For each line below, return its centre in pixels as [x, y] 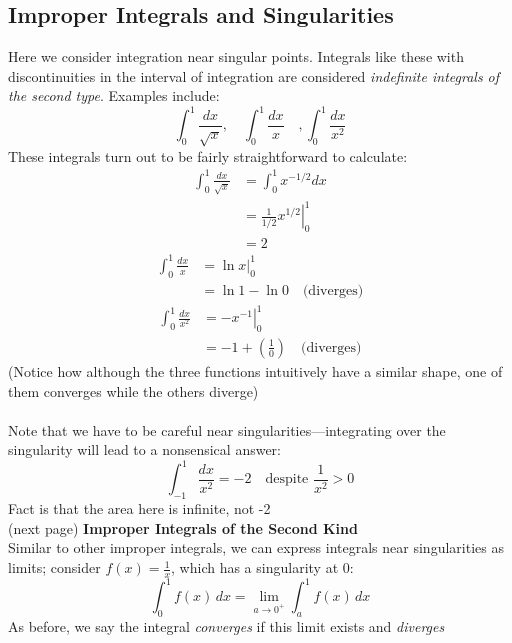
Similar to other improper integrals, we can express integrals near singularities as [256, 547]
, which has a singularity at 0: [262, 567]
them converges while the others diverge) [133, 390]
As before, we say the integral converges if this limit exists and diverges [226, 626]
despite [287, 479]
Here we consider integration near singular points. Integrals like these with [236, 56]
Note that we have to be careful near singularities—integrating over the [227, 429]
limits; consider [54, 567]
